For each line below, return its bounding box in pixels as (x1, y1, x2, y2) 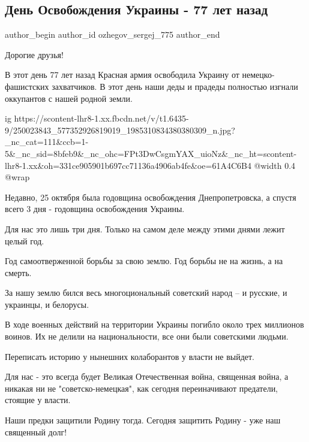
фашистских (5, 80, 49, 92)
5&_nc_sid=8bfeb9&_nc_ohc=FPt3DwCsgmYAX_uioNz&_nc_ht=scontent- (5, 147, 297, 159)
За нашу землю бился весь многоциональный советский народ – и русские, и (5, 286, 287, 299)
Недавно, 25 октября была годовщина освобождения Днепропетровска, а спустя (5, 190, 296, 203)
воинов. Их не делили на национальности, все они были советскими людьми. (5, 330, 289, 343)
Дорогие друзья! (5, 48, 64, 60)
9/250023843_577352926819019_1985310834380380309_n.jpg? (5, 123, 235, 136)
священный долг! (5, 425, 67, 438)
